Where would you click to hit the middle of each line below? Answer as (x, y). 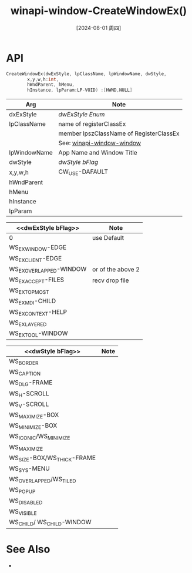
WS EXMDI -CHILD (33, 301)
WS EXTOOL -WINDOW (38, 334)
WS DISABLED (26, 501)
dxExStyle (23, 115)
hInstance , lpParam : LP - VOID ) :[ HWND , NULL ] (80, 90)
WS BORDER (24, 362)
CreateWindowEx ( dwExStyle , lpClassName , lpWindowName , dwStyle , (86, 74)
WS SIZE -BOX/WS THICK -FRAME (52, 458)
